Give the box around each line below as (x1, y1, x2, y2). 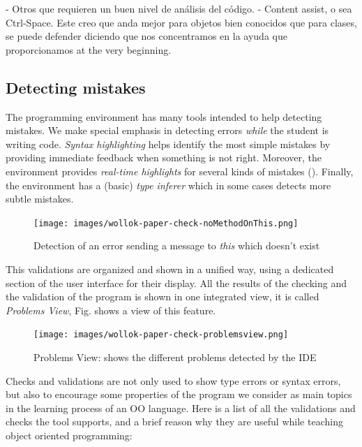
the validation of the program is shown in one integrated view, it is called (6, 289, 319, 304)
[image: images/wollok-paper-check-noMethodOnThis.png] (33, 218, 299, 228)
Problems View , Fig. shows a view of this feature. (6, 302, 216, 317)
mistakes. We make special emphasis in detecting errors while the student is (6, 123, 329, 138)
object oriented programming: (6, 427, 133, 442)
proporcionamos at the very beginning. (6, 42, 172, 57)
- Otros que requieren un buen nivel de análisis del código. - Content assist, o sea (6, 1, 352, 15)
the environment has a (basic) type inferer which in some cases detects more (6, 177, 331, 192)
